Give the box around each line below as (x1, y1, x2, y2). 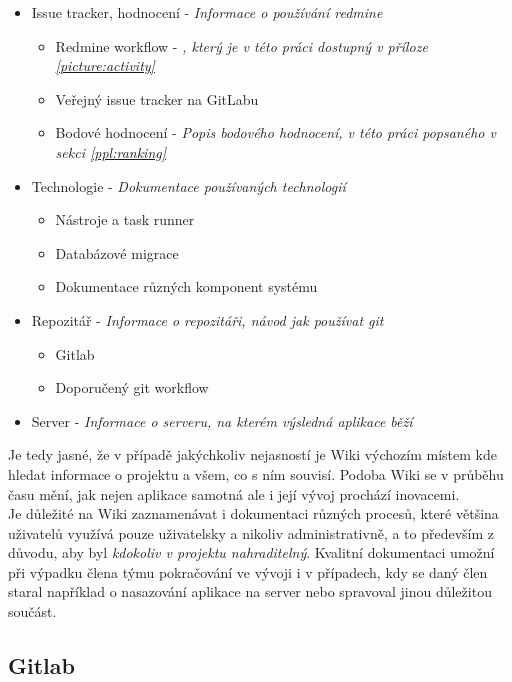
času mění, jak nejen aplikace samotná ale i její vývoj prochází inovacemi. (8, 483, 460, 504)
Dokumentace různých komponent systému (55, 276, 318, 297)
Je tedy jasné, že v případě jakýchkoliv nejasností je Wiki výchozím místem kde (8, 444, 497, 465)
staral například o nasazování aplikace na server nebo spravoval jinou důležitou (8, 581, 492, 602)
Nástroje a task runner (55, 209, 195, 230)
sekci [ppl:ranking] (55, 141, 167, 162)
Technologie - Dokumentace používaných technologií (31, 175, 346, 196)
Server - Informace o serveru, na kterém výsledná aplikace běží (31, 410, 413, 431)
